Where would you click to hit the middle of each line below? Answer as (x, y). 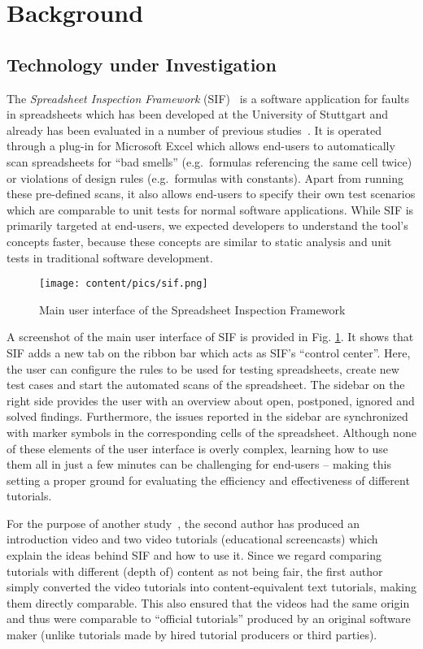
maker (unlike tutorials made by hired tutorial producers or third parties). (192, 635)
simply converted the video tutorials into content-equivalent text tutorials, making (211, 587)
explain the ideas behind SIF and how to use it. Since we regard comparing (194, 555)
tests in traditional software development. (110, 257)
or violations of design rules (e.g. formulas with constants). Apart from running (205, 177)
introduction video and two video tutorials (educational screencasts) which (192, 539)
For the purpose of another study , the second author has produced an (183, 523)
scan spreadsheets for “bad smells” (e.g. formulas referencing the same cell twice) (209, 161)
